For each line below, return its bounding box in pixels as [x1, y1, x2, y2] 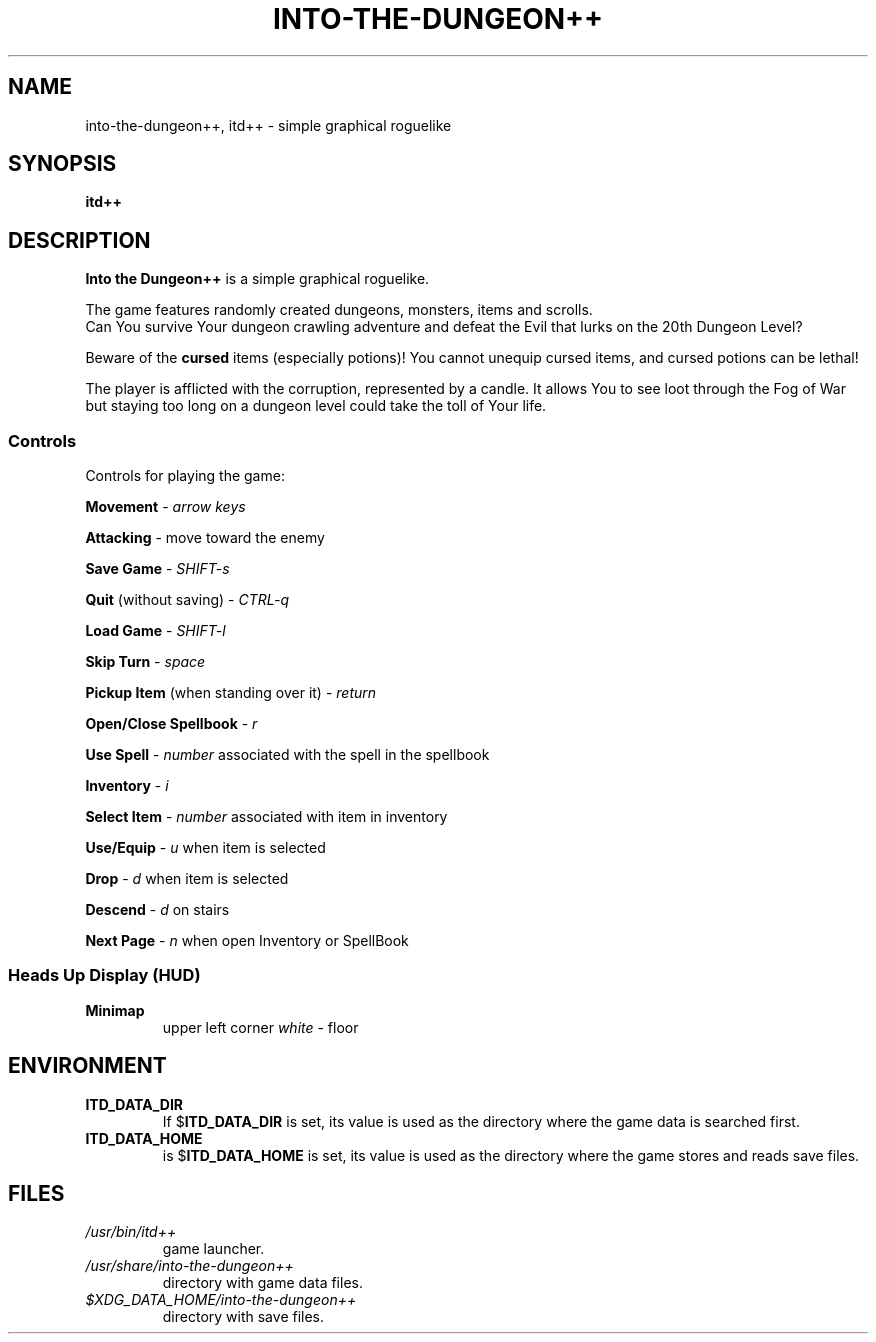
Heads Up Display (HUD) [8, 965, 201, 986]
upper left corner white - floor [162, 1018, 359, 1036]
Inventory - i [85, 777, 169, 795]
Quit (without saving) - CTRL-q [85, 591, 289, 609]
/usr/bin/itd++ [85, 1223, 177, 1241]
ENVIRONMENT [8, 1053, 167, 1079]
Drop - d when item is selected [85, 870, 289, 888]
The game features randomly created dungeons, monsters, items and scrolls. [85, 301, 593, 319]
